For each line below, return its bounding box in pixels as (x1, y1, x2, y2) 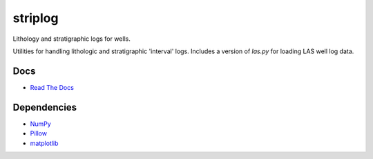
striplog (12, 10, 59, 26)
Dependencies (12, 101, 77, 113)
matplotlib (30, 139, 59, 147)
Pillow (30, 129, 48, 138)
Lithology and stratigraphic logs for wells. (12, 35, 131, 43)
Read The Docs (30, 83, 74, 91)
